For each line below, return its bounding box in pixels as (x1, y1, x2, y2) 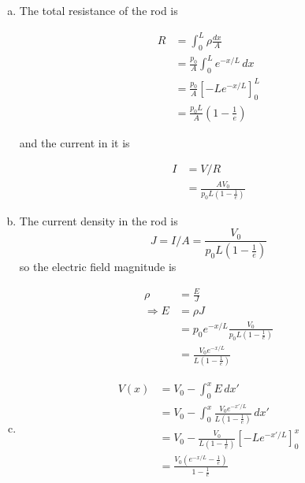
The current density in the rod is (19, 212, 178, 228)
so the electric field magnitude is (19, 258, 177, 275)
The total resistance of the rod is (19, 2, 178, 18)
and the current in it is (19, 134, 130, 150)
